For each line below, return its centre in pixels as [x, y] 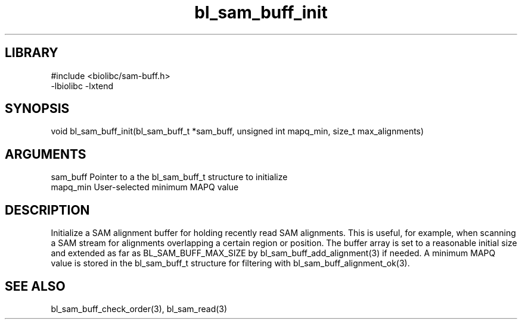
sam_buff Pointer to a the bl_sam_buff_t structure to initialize [169, 177]
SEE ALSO [35, 286]
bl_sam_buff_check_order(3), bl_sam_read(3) [139, 309]
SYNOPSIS [37, 109]
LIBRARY [32, 53]
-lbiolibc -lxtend [82, 86]
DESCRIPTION [47, 210]
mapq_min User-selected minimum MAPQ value [145, 187]
